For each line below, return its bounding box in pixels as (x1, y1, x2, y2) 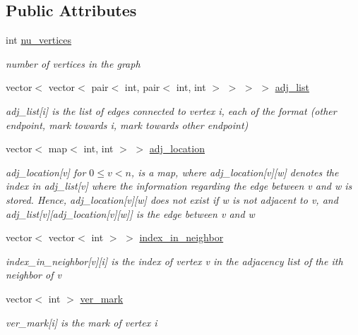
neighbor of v (6, 267, 61, 282)
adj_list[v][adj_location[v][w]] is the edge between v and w (6, 206, 255, 221)
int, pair (124, 80, 160, 95)
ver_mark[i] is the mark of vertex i (6, 315, 157, 329)
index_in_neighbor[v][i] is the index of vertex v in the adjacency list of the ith (6, 253, 343, 268)
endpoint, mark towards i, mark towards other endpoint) (6, 117, 249, 132)
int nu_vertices (6, 32, 72, 47)
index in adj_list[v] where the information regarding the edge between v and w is (6, 178, 352, 193)
